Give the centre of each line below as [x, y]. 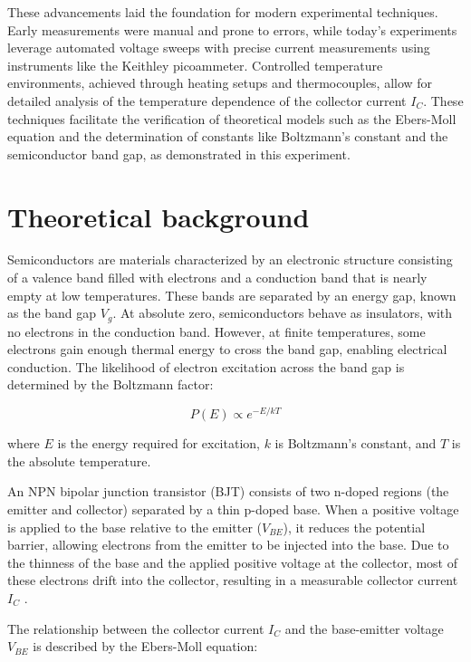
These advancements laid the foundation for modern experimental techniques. [223, 12]
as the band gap [52, 313]
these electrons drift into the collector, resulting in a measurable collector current [233, 580]
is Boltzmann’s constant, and [356, 443]
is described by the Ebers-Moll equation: [145, 646]
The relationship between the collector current [136, 628]
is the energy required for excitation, [159, 443]
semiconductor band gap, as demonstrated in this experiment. [179, 154]
